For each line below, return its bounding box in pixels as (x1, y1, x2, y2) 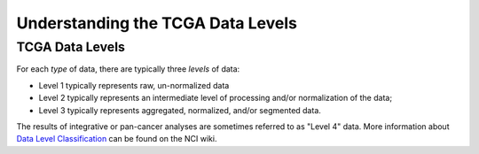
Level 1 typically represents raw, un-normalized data (38, 80, 230, 90)
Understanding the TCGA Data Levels (16, 13, 297, 33)
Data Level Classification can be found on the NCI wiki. (16, 134, 217, 144)
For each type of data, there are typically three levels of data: (16, 64, 240, 74)
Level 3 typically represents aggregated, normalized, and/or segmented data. (38, 104, 321, 115)
